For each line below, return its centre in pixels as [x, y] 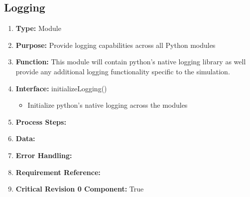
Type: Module [38, 28]
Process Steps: [41, 121]
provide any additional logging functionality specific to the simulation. [123, 71]
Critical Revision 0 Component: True [80, 189]
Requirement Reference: [58, 172]
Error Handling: [44, 155]
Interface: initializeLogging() [61, 88]
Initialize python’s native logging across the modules [108, 105]
